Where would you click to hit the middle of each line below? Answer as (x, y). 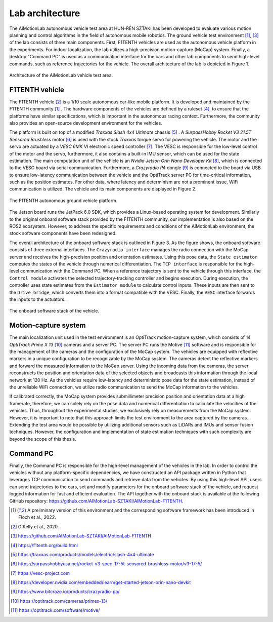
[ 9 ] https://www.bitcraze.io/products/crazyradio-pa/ (65, 592)
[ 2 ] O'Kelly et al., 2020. (35, 526)
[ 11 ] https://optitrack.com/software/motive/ (55, 610)
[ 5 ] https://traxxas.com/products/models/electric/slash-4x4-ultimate (82, 554)
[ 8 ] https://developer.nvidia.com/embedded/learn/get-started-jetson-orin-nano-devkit (101, 582)
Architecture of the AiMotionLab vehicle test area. (61, 75)
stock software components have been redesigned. (63, 234)
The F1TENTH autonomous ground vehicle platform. (63, 201)
